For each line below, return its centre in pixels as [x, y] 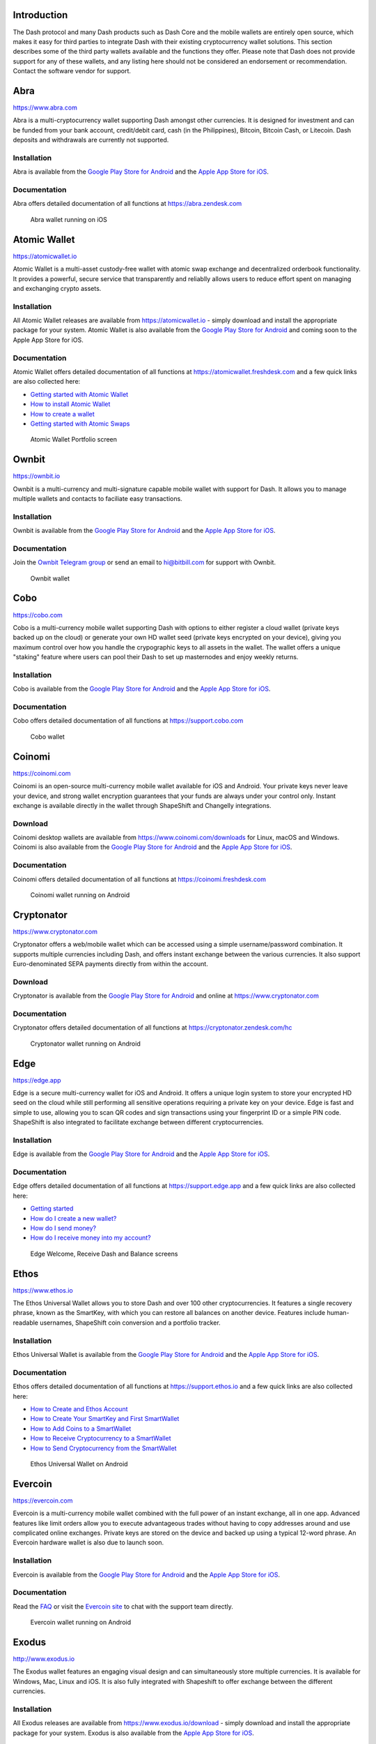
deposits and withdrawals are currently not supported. [91, 140]
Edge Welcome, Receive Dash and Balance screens [104, 1254]
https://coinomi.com [42, 773]
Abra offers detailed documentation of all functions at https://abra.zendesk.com [127, 204]
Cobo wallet [48, 737]
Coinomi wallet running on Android [80, 895]
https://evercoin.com [43, 1501]
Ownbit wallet [50, 578]
